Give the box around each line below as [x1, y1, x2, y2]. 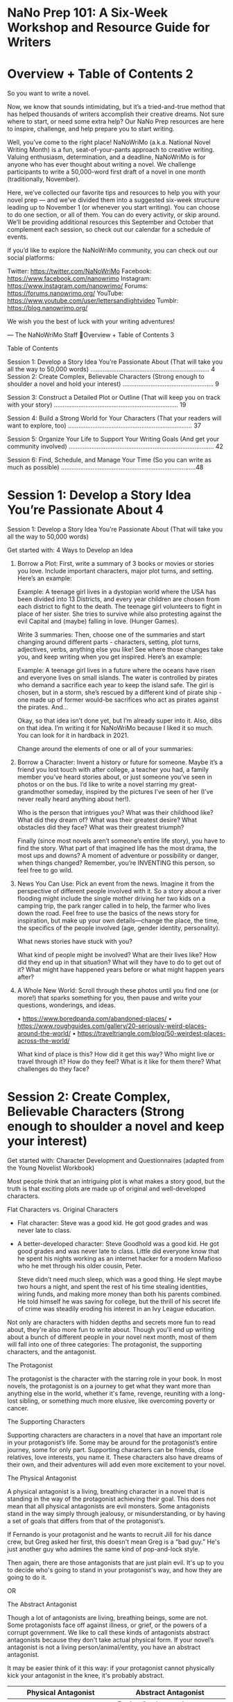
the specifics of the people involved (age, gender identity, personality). [17, 924, 221, 932]
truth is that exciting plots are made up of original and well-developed [7, 1185, 206, 1193]
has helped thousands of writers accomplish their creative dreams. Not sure [7, 110, 225, 119]
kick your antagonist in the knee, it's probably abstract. [7, 1671, 165, 1679]
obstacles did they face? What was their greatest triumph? [17, 823, 184, 832]
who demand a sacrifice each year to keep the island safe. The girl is [17, 681, 215, 689]
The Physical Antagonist [7, 1474, 77, 1482]
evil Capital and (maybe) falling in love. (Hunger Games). [17, 617, 179, 625]
